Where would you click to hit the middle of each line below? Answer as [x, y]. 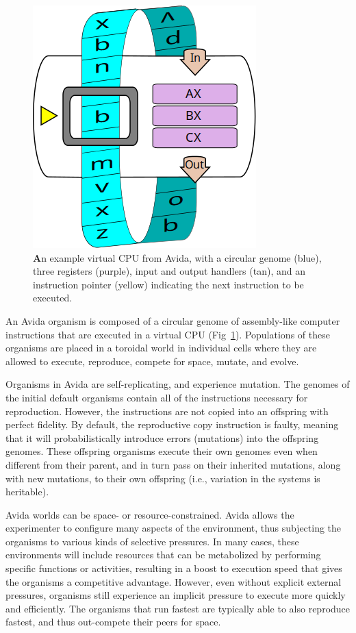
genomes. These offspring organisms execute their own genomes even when [162, 451]
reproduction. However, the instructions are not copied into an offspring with [167, 411]
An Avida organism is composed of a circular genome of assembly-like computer [173, 320]
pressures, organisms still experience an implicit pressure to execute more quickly [176, 595]
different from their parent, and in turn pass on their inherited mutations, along [173, 464]
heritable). [27, 492]
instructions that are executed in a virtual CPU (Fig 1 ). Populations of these [168, 334]
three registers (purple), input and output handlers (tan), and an [169, 271]
